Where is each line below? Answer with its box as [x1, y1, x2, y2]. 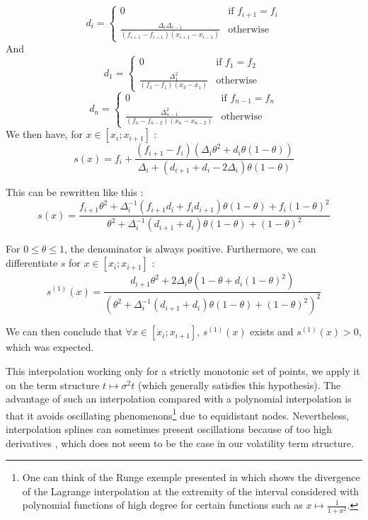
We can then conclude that [6, 324, 122, 339]
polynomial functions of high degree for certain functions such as [22, 497, 303, 512]
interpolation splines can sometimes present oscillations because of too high [6, 422, 333, 437]
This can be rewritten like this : [6, 185, 144, 199]
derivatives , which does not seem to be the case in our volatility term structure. [6, 435, 355, 450]
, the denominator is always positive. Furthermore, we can [64, 241, 316, 256]
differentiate [6, 255, 58, 270]
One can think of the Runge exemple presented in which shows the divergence [22, 470, 360, 485]
